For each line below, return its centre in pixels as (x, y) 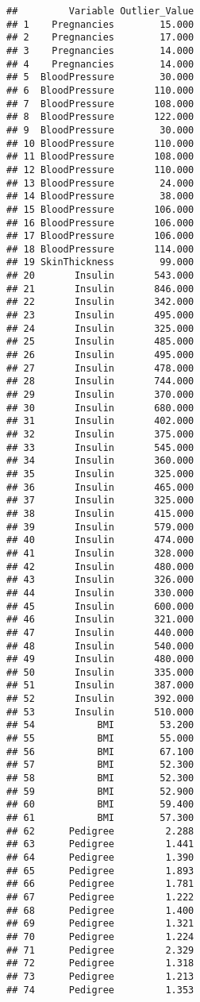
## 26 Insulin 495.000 (100, 355)
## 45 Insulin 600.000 (100, 606)
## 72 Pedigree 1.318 (100, 963)
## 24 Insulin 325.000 (100, 328)
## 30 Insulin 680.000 (100, 408)
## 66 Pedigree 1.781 (100, 884)
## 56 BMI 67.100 (100, 751)
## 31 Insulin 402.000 (100, 421)
